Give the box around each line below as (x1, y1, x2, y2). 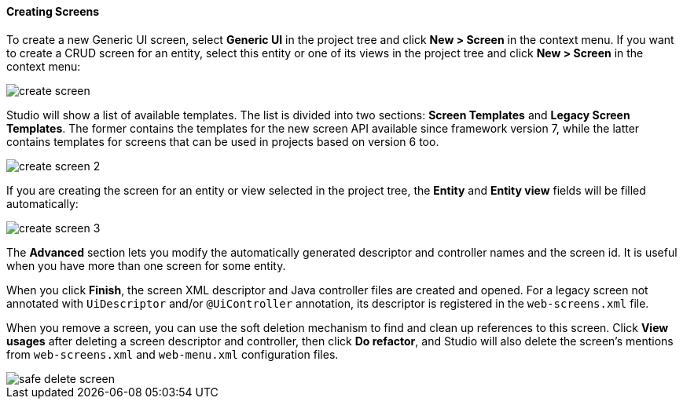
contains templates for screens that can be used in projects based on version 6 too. (6, 134, 439, 148)
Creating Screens (6, 5, 100, 18)
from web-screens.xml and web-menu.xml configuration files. (6, 347, 339, 361)
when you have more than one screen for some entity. (6, 258, 286, 272)
